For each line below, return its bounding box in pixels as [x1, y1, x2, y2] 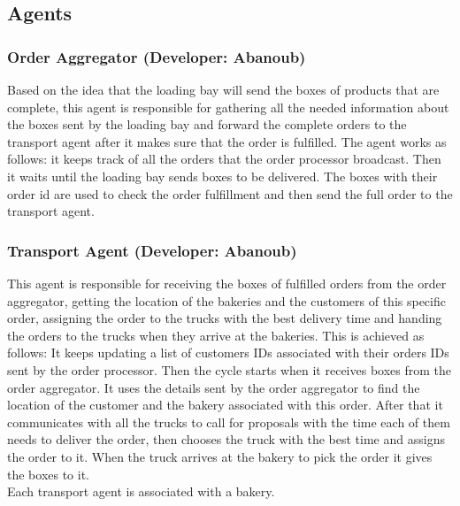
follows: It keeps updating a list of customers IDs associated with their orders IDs [7, 343, 449, 362]
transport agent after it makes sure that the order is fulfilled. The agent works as [7, 132, 447, 150]
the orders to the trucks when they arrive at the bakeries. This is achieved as [7, 326, 425, 344]
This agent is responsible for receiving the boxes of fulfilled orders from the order [7, 273, 447, 292]
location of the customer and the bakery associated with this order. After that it [7, 395, 443, 414]
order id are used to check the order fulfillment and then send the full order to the [7, 184, 453, 203]
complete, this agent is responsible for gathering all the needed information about [7, 97, 449, 116]
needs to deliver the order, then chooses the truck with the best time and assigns [7, 430, 445, 448]
